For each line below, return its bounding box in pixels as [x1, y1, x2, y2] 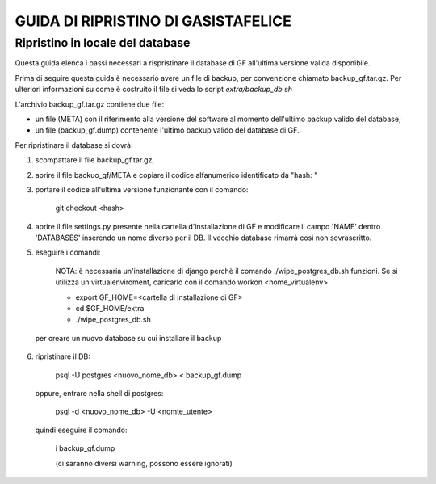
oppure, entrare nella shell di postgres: [35, 388, 164, 398]
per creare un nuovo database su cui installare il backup [35, 333, 222, 343]
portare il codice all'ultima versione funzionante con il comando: [35, 184, 249, 194]
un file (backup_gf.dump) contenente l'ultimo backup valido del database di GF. [35, 125, 300, 135]
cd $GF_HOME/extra [75, 304, 145, 314]
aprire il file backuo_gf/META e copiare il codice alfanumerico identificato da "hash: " [35, 170, 318, 179]
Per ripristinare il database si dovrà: [15, 140, 133, 149]
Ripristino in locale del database [15, 36, 191, 50]
